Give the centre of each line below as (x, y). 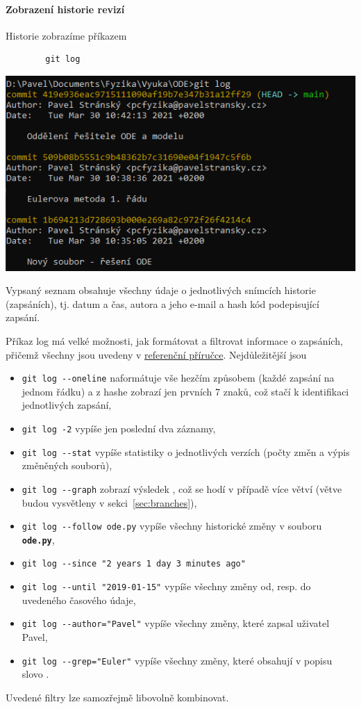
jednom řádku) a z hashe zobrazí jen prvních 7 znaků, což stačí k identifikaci (185, 391)
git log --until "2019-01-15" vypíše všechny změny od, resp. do (166, 586)
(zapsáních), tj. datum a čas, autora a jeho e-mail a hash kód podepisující (162, 303)
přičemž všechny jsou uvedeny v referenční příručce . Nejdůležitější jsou (156, 354)
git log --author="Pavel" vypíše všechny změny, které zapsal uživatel (176, 623)
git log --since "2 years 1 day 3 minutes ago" (134, 564)
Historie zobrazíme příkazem (66, 35)
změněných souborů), (67, 465)
